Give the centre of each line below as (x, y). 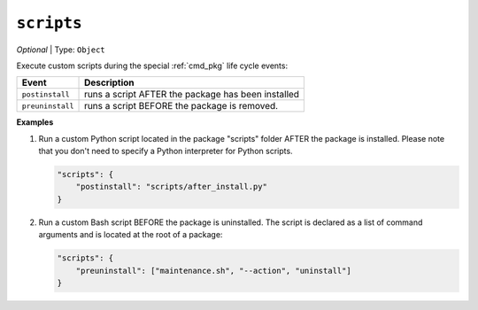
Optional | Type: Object (61, 50)
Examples (35, 122)
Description (109, 82)
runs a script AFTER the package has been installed (192, 95)
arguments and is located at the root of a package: (131, 235)
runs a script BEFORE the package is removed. (181, 106)
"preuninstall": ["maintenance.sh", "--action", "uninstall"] (213, 271)
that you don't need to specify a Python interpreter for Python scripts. (166, 151)
